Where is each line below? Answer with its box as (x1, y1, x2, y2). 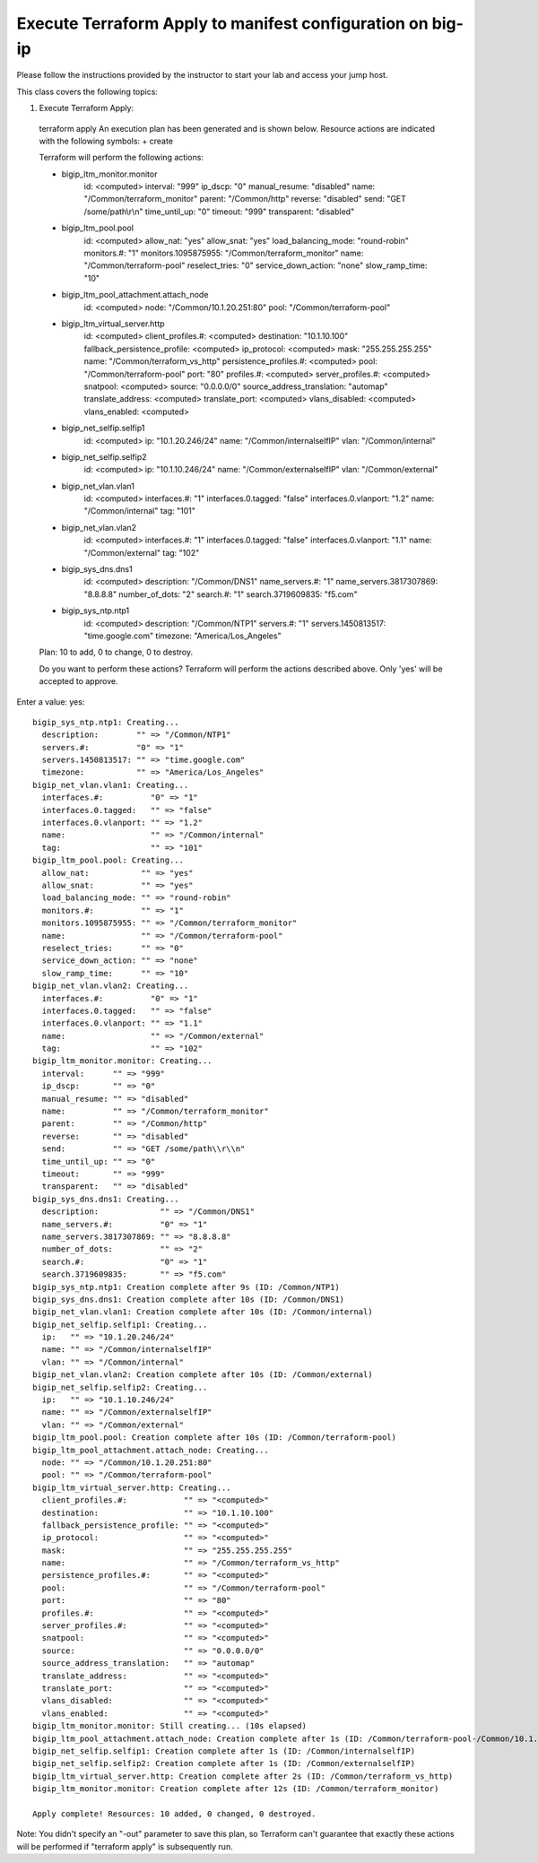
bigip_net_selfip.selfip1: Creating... (32, 1319, 208, 1330)
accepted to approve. (39, 676, 118, 687)
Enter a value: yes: (16, 696, 85, 707)
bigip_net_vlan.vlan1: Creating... (32, 780, 189, 790)
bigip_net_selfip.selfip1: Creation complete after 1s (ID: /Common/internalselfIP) (32, 1746, 416, 1756)
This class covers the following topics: (16, 86, 159, 97)
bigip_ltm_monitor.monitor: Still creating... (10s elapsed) (32, 1721, 307, 1731)
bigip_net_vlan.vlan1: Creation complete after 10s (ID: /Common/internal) (32, 1307, 373, 1317)
